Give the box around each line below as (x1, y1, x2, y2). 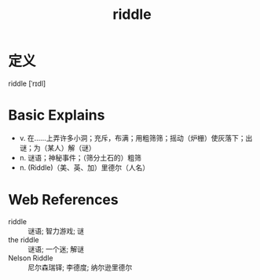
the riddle (8, 234, 39, 245)
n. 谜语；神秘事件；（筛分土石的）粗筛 (19, 153, 142, 162)
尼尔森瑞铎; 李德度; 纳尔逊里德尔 (27, 262, 133, 272)
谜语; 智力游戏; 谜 (27, 226, 85, 235)
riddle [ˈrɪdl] (8, 79, 46, 88)
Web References (8, 191, 119, 209)
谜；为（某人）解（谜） (19, 143, 96, 153)
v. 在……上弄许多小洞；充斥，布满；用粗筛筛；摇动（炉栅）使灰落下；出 (19, 133, 253, 142)
